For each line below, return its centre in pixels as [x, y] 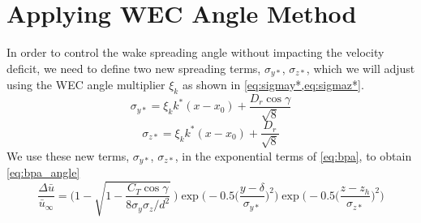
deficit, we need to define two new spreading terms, [134, 68]
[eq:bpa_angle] [43, 172]
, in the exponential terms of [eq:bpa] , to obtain [293, 155]
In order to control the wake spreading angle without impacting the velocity [195, 52]
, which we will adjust [361, 68]
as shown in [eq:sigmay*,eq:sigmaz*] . [273, 85]
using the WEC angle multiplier [86, 85]
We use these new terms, [68, 155]
